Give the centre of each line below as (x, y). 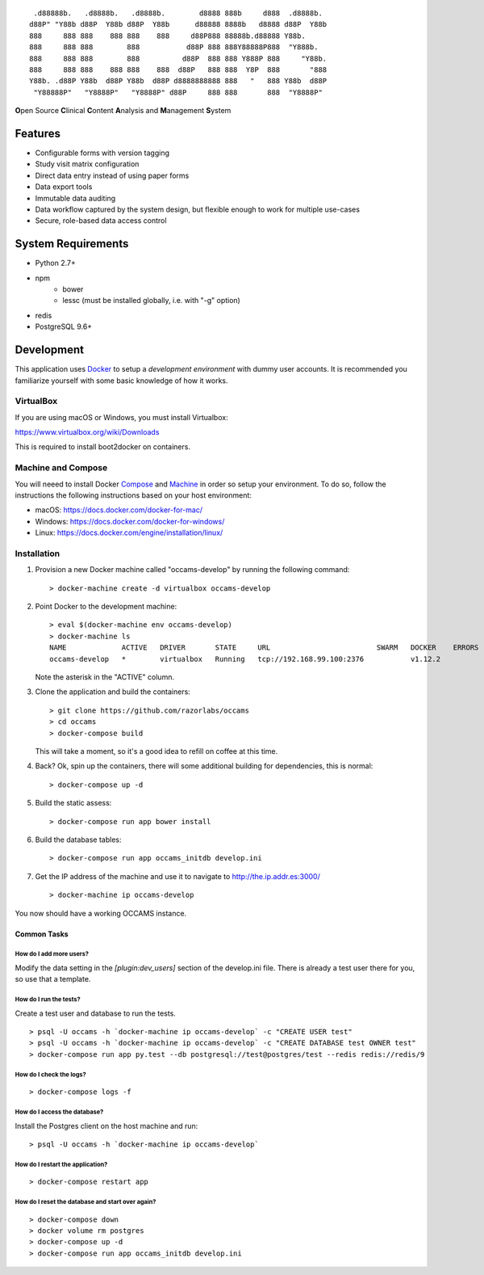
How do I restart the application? (61, 1164)
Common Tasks (42, 934)
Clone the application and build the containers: (113, 692)
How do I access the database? (59, 1112)
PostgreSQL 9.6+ (64, 326)
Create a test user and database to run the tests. (96, 1013)
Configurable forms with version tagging (102, 153)
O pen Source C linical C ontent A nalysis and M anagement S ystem (123, 111)
